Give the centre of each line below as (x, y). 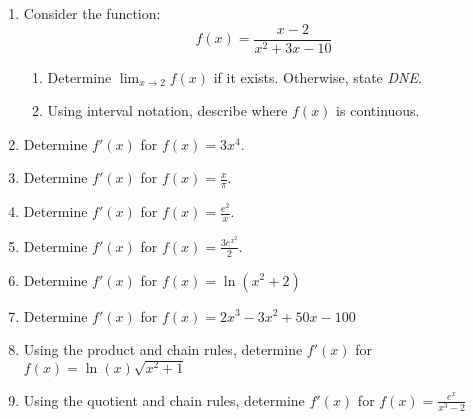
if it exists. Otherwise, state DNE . (317, 76)
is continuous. (378, 110)
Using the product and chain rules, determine (163, 349)
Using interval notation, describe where (167, 110)
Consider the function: (92, 13)
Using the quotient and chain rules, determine (164, 399)
